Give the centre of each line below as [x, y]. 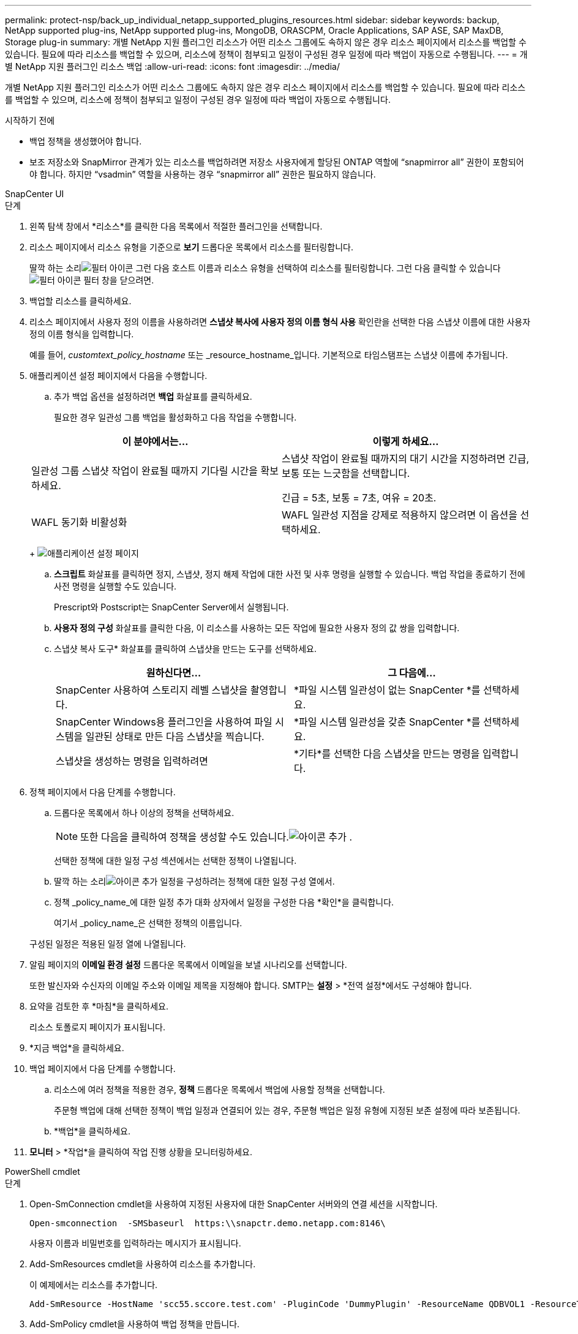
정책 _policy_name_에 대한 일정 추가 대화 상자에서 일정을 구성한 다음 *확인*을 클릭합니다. [224, 902]
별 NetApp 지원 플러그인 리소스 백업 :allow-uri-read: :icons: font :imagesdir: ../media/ [172, 66]
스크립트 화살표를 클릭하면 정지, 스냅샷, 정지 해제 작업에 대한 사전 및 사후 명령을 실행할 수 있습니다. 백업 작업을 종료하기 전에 [290, 574]
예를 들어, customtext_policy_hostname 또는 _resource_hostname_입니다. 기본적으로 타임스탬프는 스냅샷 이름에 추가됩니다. [269, 355]
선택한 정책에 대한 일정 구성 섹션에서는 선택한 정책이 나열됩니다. [175, 860]
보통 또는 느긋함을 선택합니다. [346, 473]
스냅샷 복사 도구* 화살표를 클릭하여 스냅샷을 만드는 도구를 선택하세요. [185, 649]
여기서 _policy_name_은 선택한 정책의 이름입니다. [148, 923]
